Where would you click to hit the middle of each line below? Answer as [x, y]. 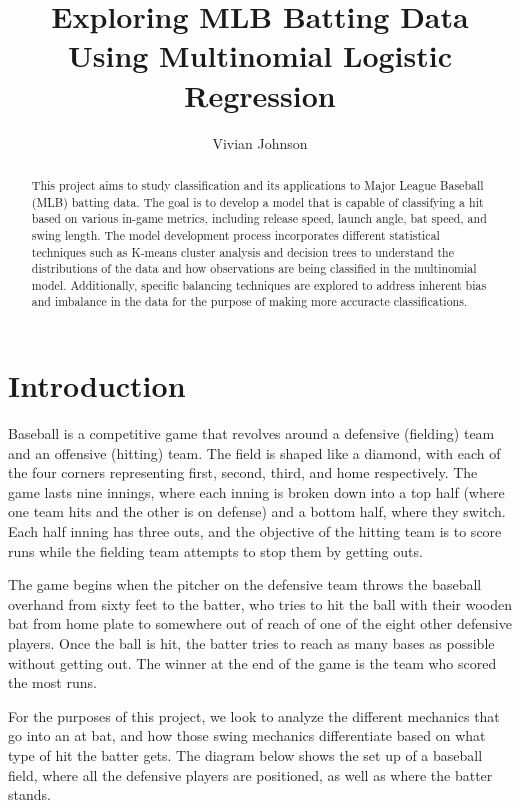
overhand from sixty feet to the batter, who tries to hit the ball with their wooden [260, 603]
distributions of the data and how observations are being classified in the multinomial [254, 268]
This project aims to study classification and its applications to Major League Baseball [257, 184]
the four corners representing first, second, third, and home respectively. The [243, 472]
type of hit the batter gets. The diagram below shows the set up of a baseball [245, 754]
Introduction [97, 385]
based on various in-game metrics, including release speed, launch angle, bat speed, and [259, 218]
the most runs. [52, 682]
